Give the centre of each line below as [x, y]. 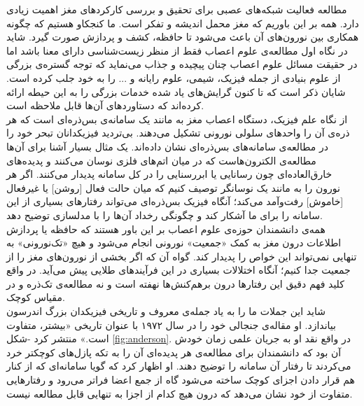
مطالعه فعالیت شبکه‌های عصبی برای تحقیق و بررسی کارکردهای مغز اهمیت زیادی [177, 9]
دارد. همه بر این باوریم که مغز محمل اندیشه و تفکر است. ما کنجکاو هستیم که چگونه [183, 23]
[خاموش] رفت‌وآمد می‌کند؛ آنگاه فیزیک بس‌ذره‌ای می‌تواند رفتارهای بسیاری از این [175, 201]
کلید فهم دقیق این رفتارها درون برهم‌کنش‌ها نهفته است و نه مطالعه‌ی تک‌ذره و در [175, 283]
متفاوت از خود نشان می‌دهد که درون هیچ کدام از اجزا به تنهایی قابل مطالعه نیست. [180, 393]
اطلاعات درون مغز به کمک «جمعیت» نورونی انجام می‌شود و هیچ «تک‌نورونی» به [174, 243]
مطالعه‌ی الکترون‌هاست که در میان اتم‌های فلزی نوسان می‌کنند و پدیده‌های [161, 160]
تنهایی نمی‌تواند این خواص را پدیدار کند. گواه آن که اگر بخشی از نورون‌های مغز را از [182, 256]
